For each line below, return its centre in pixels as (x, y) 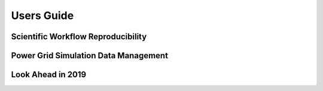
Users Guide (42, 15)
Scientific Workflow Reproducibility (79, 37)
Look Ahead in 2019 (49, 75)
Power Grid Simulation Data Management (90, 56)
